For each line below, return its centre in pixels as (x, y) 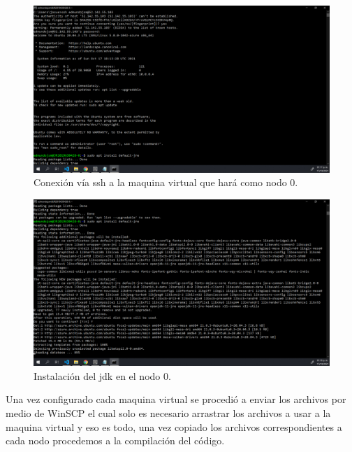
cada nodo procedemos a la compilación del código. (115, 440)
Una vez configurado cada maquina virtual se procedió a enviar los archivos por (176, 399)
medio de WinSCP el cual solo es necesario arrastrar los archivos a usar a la (168, 412)
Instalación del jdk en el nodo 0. (102, 375)
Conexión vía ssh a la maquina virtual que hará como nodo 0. (166, 182)
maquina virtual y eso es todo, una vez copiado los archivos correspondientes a (174, 426)
